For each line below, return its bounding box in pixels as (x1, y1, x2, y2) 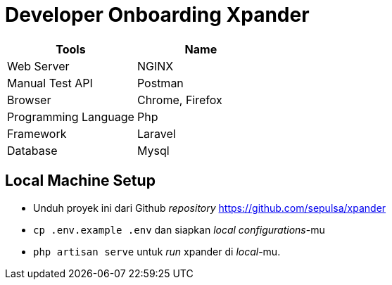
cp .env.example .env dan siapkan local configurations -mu (33, 223, 325, 236)
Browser (7, 92, 51, 107)
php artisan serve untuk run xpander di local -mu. (33, 245, 281, 258)
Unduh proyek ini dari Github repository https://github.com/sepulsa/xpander (33, 201, 386, 214)
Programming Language (7, 109, 134, 124)
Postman (137, 75, 184, 90)
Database (7, 143, 58, 158)
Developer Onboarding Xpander (5, 3, 310, 27)
